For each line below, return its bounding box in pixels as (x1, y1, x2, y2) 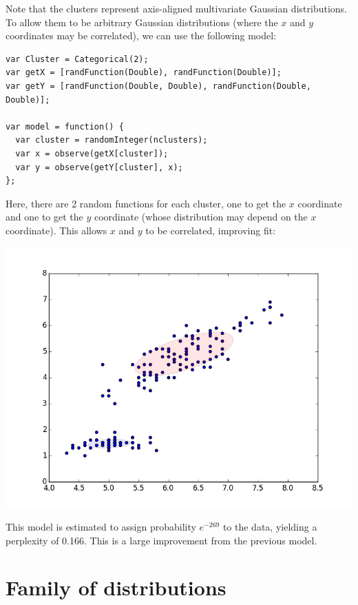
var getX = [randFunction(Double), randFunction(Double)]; (6, 68, 282, 78)
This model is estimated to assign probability (6, 520, 196, 534)
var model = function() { (6, 121, 124, 132)
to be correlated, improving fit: (145, 223, 276, 237)
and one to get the (6, 209, 83, 224)
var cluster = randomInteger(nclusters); (15, 135, 208, 145)
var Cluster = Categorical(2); (6, 54, 149, 64)
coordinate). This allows (6, 223, 107, 237)
